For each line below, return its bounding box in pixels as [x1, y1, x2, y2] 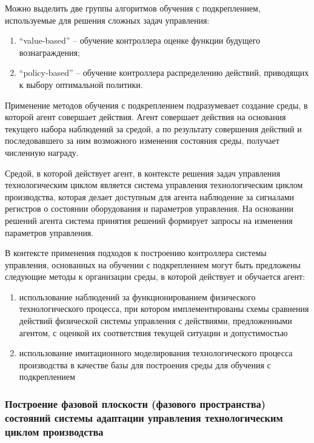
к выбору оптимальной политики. [19, 78, 143, 90]
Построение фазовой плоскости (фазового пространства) [5, 396, 266, 411]
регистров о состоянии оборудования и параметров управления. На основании [5, 202, 293, 215]
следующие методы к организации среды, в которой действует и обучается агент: [5, 270, 306, 283]
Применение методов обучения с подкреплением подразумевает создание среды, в [5, 98, 308, 111]
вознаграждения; [19, 46, 80, 58]
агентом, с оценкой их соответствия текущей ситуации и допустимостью [19, 326, 288, 339]
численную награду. [5, 146, 79, 158]
